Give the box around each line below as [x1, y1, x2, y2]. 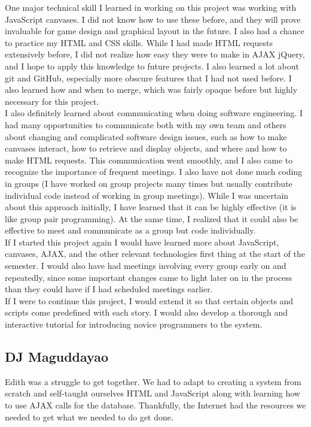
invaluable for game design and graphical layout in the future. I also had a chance [5, 25, 304, 37]
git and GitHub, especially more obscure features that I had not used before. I [5, 71, 292, 84]
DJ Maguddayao [5, 347, 108, 366]
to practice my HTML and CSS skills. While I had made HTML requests [5, 36, 273, 49]
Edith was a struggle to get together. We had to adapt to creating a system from [5, 375, 301, 387]
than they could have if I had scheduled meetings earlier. [5, 283, 213, 295]
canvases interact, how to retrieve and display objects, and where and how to [5, 142, 287, 155]
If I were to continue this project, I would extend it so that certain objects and [5, 294, 294, 307]
